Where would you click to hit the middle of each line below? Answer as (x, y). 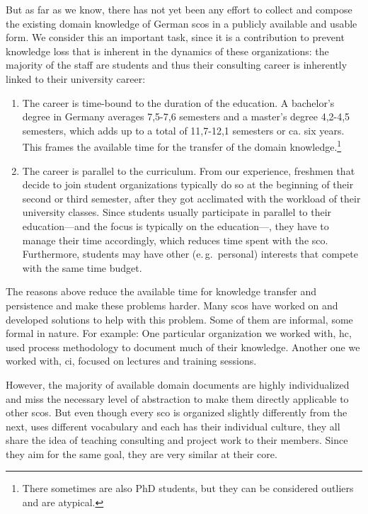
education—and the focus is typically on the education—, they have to (176, 225)
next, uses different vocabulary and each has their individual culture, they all (173, 426)
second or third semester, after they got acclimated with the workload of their (191, 198)
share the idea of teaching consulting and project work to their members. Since (177, 440)
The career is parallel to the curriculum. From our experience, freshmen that (189, 170)
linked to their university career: (76, 78)
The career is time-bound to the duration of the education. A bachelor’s (178, 102)
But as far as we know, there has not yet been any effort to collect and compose (179, 9)
